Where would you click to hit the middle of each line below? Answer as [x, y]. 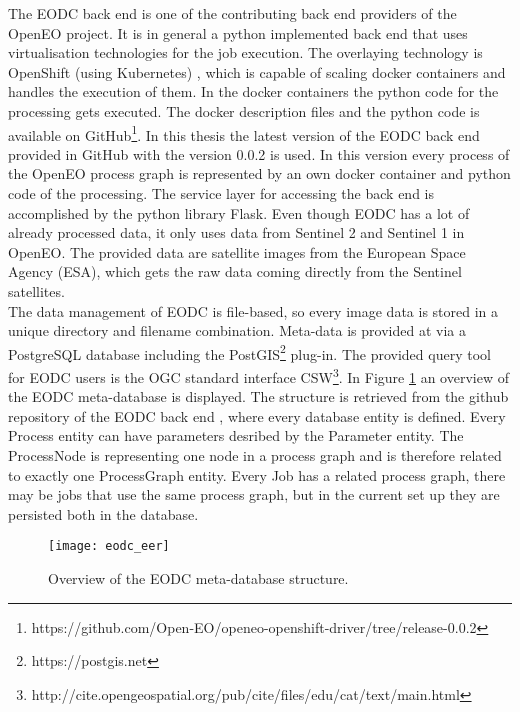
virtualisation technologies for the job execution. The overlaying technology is [245, 52]
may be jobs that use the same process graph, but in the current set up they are [254, 494]
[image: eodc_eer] [109, 546]
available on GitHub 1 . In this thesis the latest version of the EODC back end [244, 133]
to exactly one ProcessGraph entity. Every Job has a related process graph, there [257, 474]
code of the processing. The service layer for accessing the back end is [221, 193]
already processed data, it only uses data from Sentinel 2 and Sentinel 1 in [236, 232]
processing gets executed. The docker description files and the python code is [244, 110]
